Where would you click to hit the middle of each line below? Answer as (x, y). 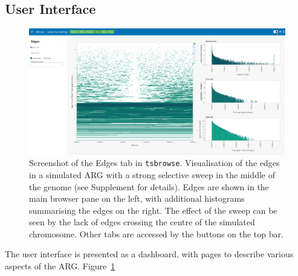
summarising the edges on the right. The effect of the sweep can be (153, 210)
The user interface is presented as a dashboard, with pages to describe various (149, 254)
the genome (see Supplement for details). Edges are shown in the (149, 186)
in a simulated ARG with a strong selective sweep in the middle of (152, 174)
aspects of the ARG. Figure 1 (60, 266)
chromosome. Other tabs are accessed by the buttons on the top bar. (156, 233)
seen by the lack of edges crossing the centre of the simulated (142, 222)
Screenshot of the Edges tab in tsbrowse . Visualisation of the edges (154, 163)
